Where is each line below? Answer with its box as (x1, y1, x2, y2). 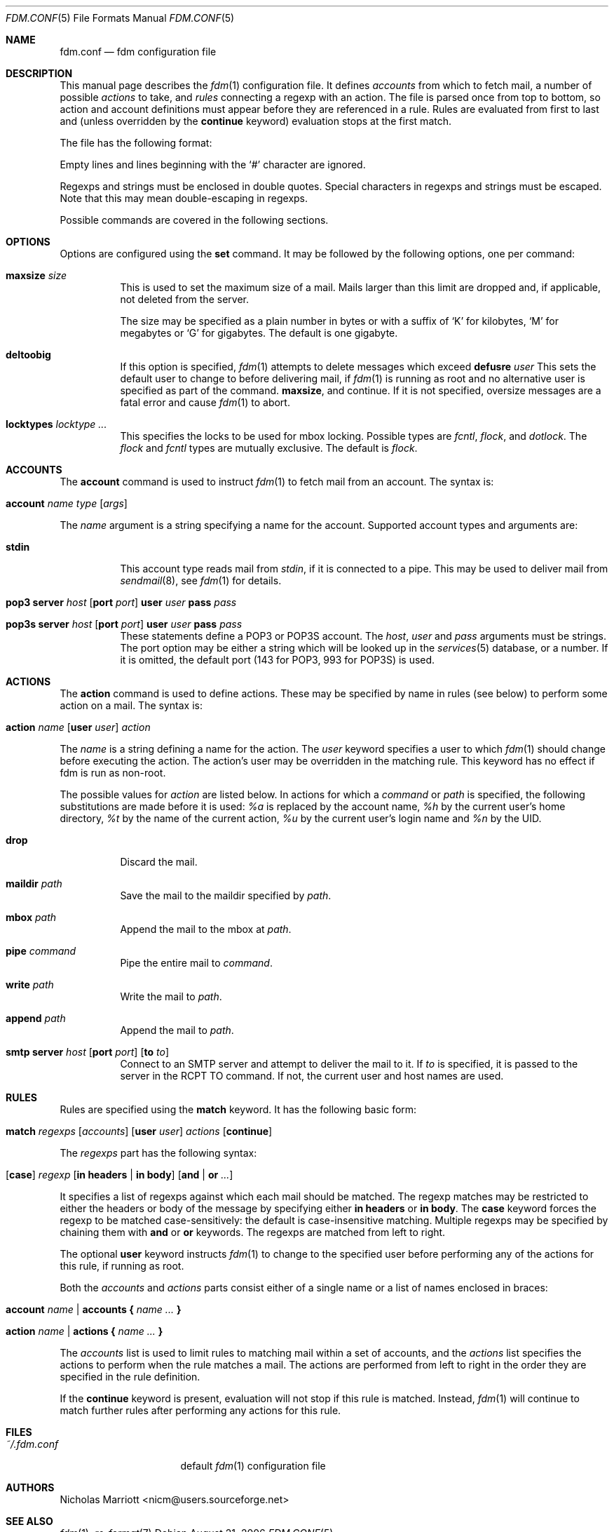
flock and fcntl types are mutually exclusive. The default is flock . (120, 442, 418, 454)
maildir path (6, 878, 62, 889)
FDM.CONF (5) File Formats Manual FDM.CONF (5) (6, 12, 235, 24)
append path (6, 1012, 66, 1024)
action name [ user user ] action (6, 721, 151, 733)
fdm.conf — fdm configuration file (60, 46, 217, 58)
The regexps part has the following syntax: (60, 1147, 257, 1159)
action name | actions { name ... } (6, 1325, 163, 1337)
